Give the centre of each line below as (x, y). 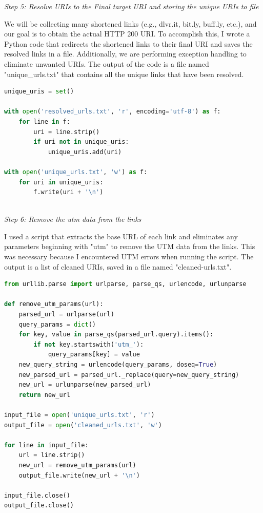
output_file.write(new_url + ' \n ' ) (79, 475)
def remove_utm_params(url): (54, 304)
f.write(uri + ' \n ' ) (68, 192)
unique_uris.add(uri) (85, 152)
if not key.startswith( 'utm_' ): (89, 344)
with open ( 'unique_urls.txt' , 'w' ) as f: (76, 172)
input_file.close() (37, 495)
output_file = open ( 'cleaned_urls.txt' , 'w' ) (83, 425)
